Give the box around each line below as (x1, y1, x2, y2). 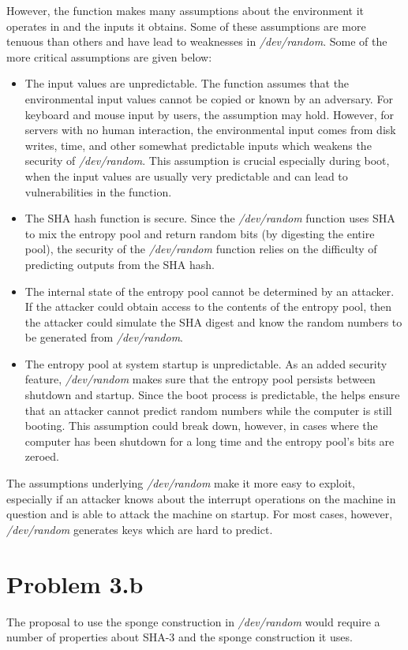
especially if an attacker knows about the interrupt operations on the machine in (6, 490, 396, 506)
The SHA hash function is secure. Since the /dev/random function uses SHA (24, 210, 395, 226)
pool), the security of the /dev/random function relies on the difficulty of (24, 241, 377, 257)
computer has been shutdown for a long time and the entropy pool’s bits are (24, 432, 395, 449)
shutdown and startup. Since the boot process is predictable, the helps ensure (24, 387, 400, 403)
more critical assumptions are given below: (6, 48, 212, 65)
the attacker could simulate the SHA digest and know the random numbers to (24, 313, 402, 330)
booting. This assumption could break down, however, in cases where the (24, 417, 378, 434)
